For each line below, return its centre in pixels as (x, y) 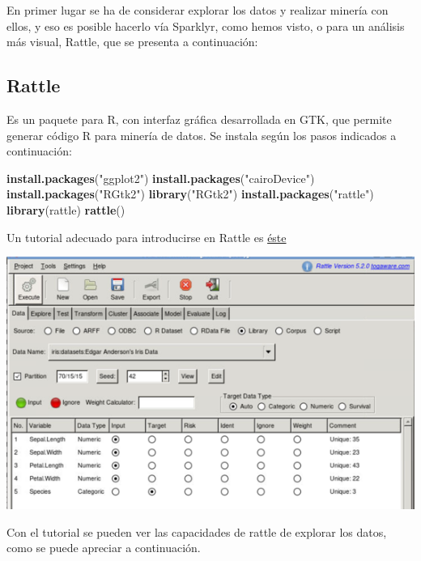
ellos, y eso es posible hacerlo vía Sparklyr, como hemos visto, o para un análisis (206, 25)
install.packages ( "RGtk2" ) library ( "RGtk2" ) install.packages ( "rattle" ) (190, 194)
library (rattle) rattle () (66, 209)
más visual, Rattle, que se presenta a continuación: (132, 42)
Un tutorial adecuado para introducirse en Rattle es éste (147, 237)
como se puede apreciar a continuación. (104, 548)
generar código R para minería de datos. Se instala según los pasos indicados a (202, 135)
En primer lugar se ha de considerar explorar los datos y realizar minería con (198, 10)
